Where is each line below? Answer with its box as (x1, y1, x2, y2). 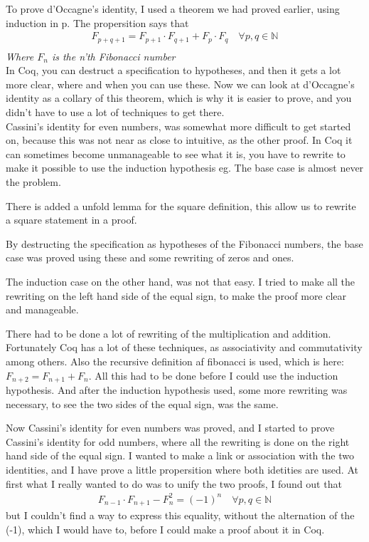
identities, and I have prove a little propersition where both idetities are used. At (6, 462, 358, 476)
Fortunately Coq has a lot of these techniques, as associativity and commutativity (6, 340, 363, 355)
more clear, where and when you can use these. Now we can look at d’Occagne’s (6, 76, 355, 91)
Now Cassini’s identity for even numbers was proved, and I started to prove (6, 420, 335, 435)
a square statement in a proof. (6, 212, 137, 227)
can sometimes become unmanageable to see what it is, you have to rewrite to (6, 146, 346, 161)
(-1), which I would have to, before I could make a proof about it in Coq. (6, 521, 325, 536)
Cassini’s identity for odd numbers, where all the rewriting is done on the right (6, 434, 350, 449)
